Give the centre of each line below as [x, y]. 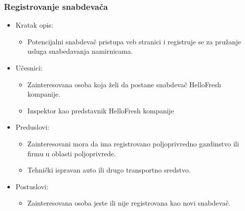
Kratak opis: [34, 25]
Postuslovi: [32, 186]
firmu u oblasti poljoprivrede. [72, 153]
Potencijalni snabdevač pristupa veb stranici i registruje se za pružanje [134, 41]
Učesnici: [29, 68]
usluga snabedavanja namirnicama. [80, 51]
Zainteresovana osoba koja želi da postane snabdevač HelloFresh [124, 84]
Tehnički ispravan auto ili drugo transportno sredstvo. [109, 170]
